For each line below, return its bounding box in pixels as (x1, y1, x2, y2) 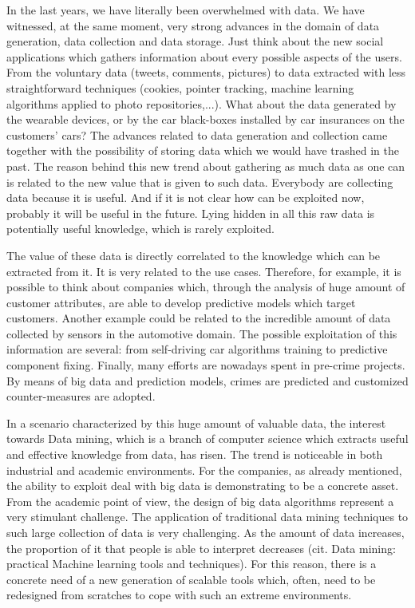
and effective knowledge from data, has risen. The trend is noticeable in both (6, 446, 383, 463)
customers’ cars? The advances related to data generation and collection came (6, 126, 388, 143)
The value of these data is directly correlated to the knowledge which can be (6, 247, 381, 263)
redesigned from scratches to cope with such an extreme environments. (6, 586, 352, 603)
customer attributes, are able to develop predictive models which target (6, 294, 356, 310)
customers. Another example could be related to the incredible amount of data (6, 310, 391, 326)
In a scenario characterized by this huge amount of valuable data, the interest (6, 414, 386, 431)
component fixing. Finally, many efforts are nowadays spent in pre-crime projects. (6, 357, 405, 373)
